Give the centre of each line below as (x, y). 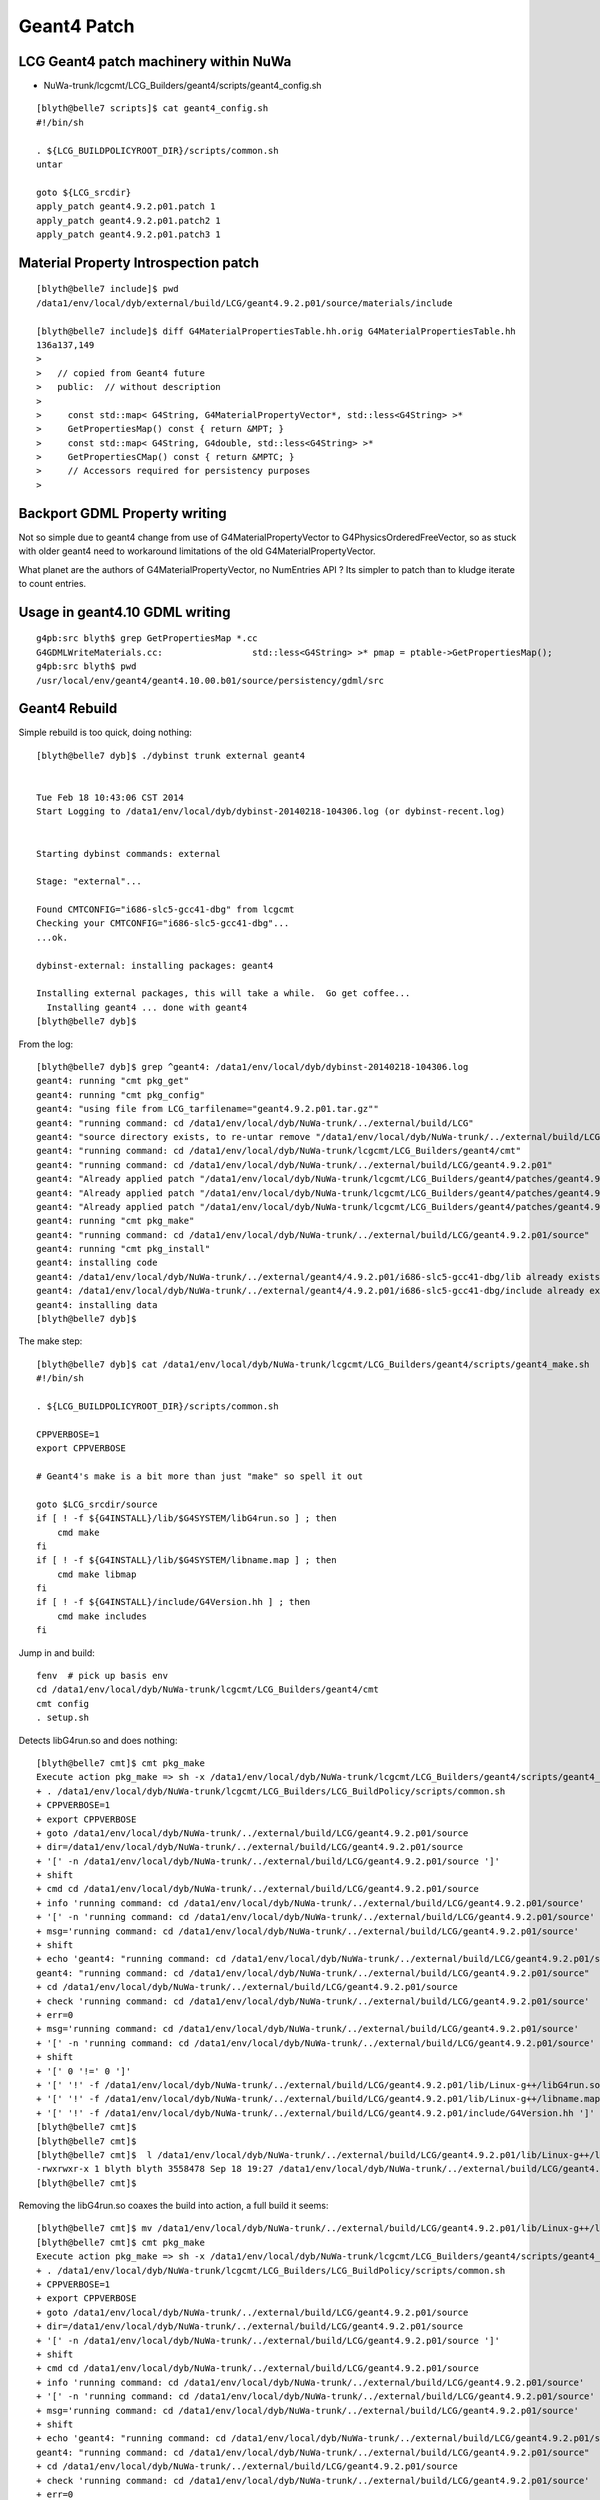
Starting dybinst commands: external (129, 853)
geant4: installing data (97, 1304)
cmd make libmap (96, 1574)
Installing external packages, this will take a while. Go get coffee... (223, 993)
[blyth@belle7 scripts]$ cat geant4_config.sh (152, 108)
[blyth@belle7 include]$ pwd (107, 289)
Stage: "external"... (89, 881)
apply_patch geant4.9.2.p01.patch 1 (126, 206)
